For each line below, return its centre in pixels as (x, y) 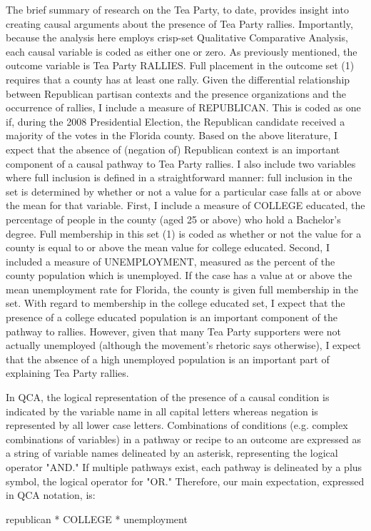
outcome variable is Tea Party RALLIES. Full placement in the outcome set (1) (180, 65)
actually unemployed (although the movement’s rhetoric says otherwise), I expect (183, 345)
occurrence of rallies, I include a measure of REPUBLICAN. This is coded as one (183, 107)
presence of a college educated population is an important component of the (172, 317)
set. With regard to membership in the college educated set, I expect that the (176, 303)
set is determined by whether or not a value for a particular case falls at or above (183, 191)
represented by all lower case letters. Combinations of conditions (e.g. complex (177, 425)
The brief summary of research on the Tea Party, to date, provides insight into (178, 9)
